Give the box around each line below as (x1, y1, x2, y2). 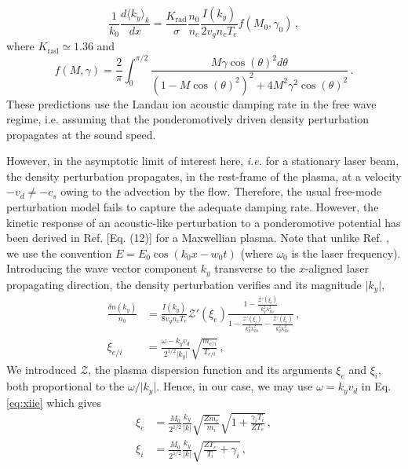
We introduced (6, 361, 77, 378)
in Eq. (361, 378, 392, 394)
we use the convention (6, 244, 112, 261)
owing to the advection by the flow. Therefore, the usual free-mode (60, 183, 382, 200)
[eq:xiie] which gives (6, 394, 102, 410)
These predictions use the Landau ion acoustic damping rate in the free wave (6, 95, 377, 112)
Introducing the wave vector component (6, 260, 198, 277)
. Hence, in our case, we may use (156, 378, 313, 394)
